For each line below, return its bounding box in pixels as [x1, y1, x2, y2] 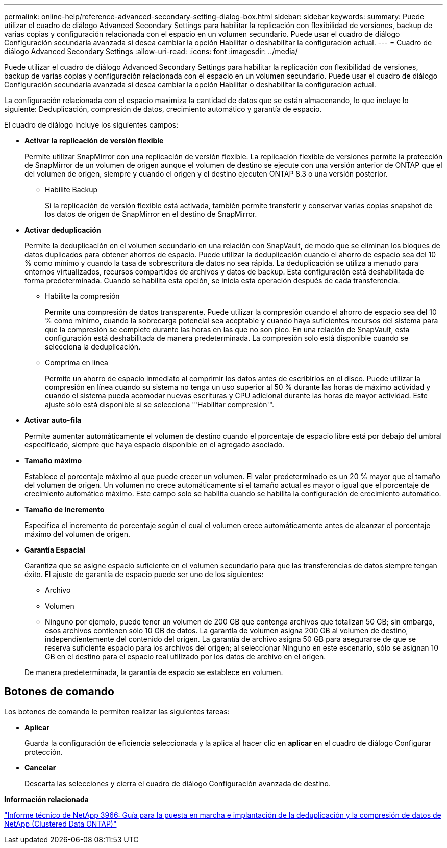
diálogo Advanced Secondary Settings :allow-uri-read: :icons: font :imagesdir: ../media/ [4, 47, 298, 56]
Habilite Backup [45, 185, 98, 194]
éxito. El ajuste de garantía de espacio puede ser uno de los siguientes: [24, 570, 264, 579]
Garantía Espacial [24, 545, 85, 554]
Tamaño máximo [24, 456, 82, 465]
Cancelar [24, 763, 56, 772]
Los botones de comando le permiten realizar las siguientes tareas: [4, 707, 230, 716]
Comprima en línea [45, 358, 108, 367]
